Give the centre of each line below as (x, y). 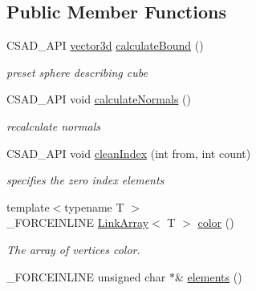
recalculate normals (54, 125)
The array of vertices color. (73, 249)
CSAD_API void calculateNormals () (99, 99)
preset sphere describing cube (77, 72)
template (28, 206)
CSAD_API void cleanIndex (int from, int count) (129, 153)
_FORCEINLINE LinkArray (78, 222)
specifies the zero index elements (85, 180)
